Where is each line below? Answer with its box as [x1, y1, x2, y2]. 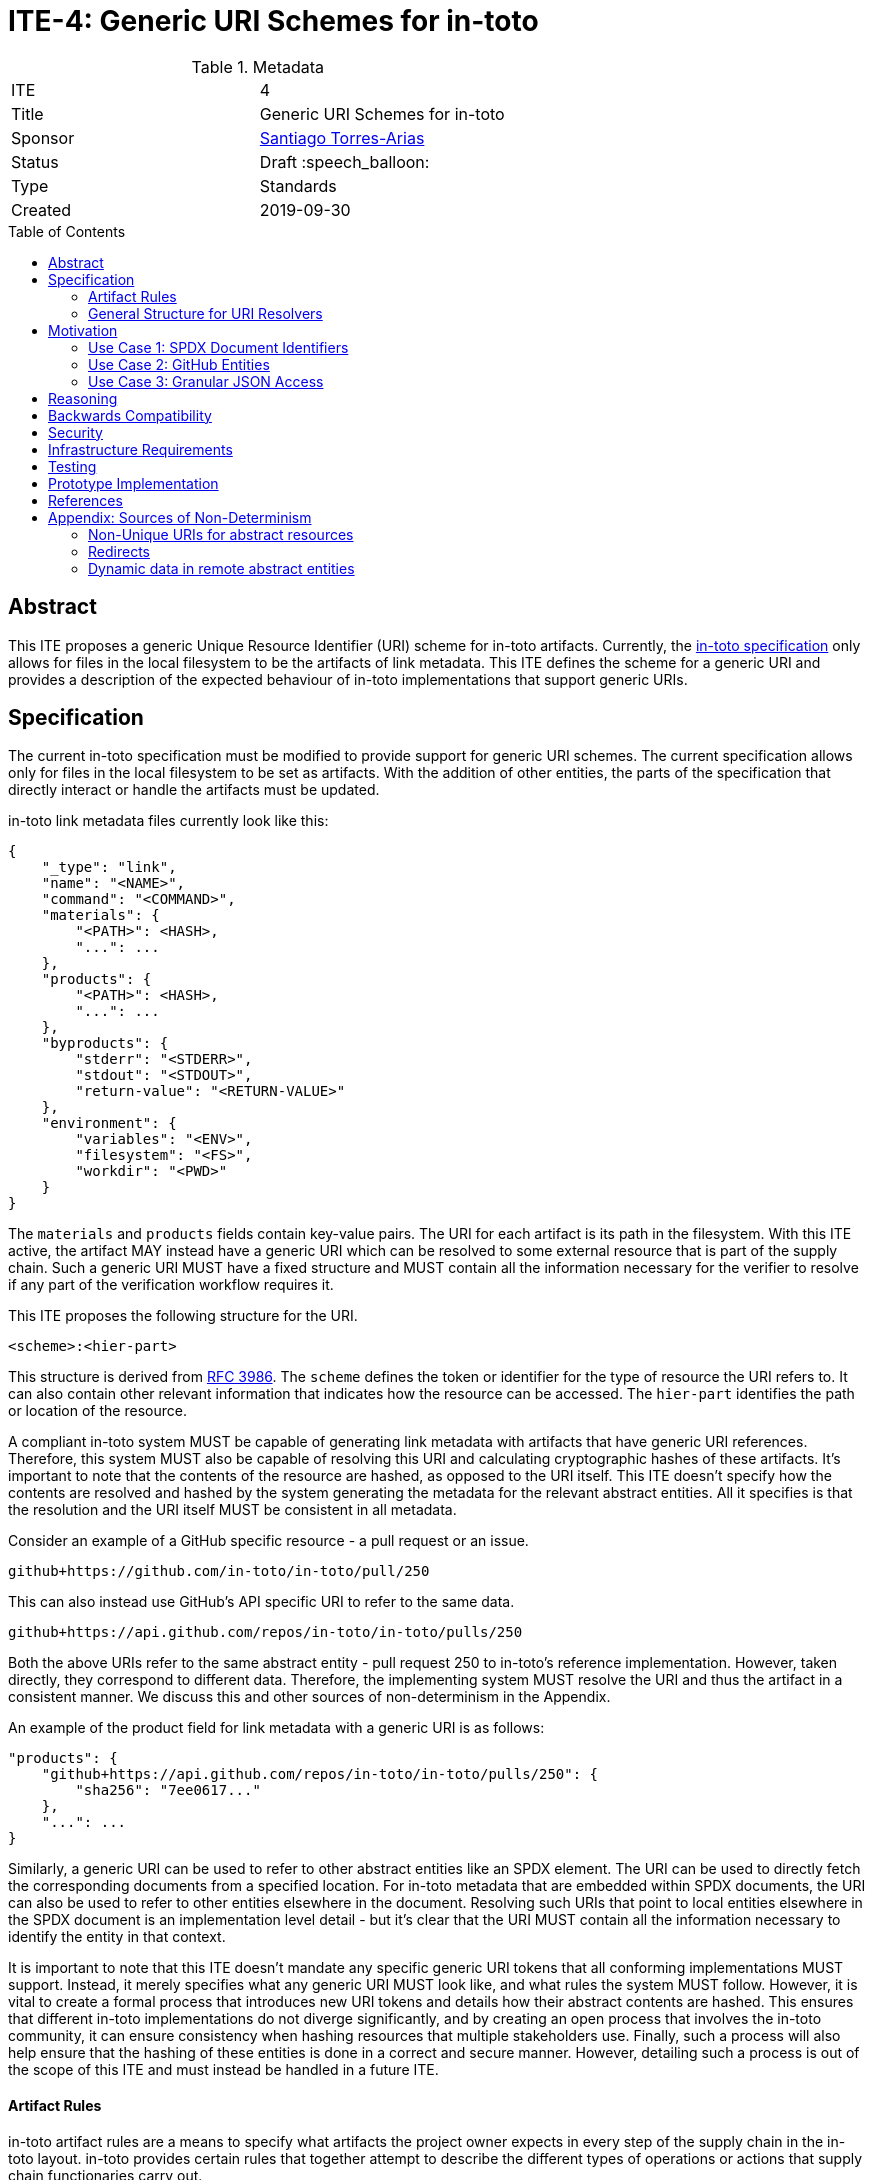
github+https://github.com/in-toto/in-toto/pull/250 [8, 1563, 430, 1580]
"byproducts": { [41, 1035, 169, 1052]
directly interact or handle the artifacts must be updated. [8, 781, 380, 799]
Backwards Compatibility [48, 406, 212, 424]
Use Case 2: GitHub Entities [88, 355, 270, 373]
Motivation [48, 321, 118, 339]
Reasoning [48, 389, 118, 407]
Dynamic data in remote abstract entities [88, 559, 355, 577]
